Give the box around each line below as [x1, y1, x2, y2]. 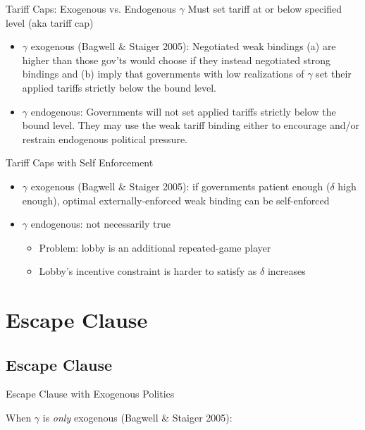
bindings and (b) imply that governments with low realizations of [22, 66, 304, 81]
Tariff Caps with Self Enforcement [6, 155, 154, 170]
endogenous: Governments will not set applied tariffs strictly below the [30, 104, 336, 118]
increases [267, 264, 306, 278]
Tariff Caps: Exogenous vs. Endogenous [6, 1, 176, 16]
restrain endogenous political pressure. [22, 131, 188, 146]
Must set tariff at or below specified [187, 1, 342, 16]
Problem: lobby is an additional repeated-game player [39, 240, 271, 254]
